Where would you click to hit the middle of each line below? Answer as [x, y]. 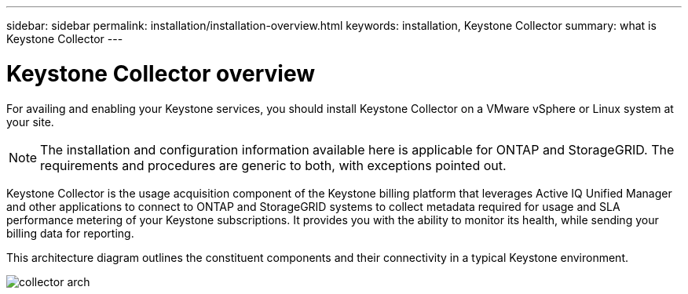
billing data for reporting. [70, 233]
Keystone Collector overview [161, 73]
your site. [30, 122]
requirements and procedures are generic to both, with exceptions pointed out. [273, 165]
